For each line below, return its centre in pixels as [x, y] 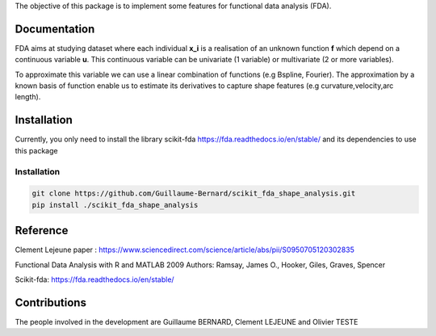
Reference [42, 231]
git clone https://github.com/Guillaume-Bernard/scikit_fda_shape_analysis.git [194, 193]
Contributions [50, 302]
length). [28, 97]
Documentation [55, 29]
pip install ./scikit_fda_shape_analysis [115, 205]
